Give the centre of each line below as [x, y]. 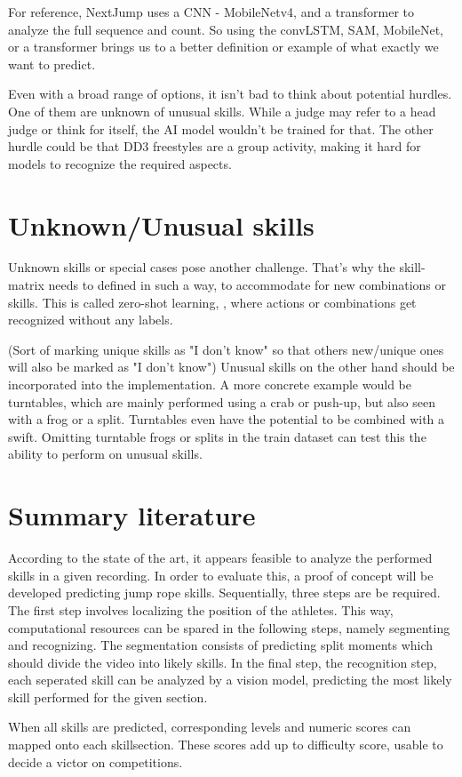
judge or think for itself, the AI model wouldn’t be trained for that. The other [221, 128]
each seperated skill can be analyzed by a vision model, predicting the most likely [230, 680]
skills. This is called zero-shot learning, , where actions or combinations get [212, 302]
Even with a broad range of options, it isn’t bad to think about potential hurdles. [230, 94]
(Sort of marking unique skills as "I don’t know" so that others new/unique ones [226, 349]
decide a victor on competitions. [96, 761]
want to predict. [52, 64]
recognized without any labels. [91, 320]
